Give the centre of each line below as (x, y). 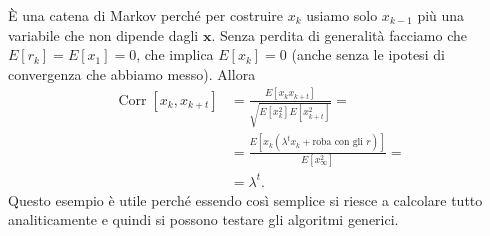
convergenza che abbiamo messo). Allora (132, 73)
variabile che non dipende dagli (103, 34)
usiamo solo (342, 15)
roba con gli (338, 142)
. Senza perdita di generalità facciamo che (339, 34)
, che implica (175, 54)
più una (441, 15)
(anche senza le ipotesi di (368, 54)
